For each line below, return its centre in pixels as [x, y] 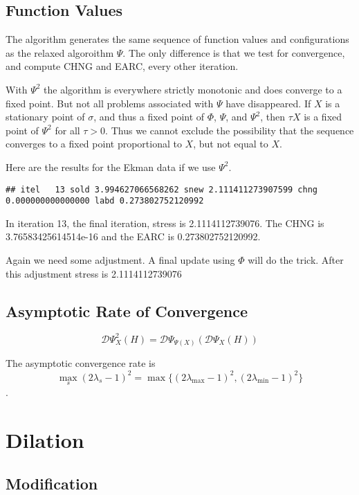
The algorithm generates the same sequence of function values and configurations [177, 39]
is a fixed [323, 117]
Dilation [45, 439]
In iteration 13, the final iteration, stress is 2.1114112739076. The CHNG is [165, 223]
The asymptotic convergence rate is [81, 363]
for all [67, 130]
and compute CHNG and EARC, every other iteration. [122, 66]
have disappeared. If [268, 103]
